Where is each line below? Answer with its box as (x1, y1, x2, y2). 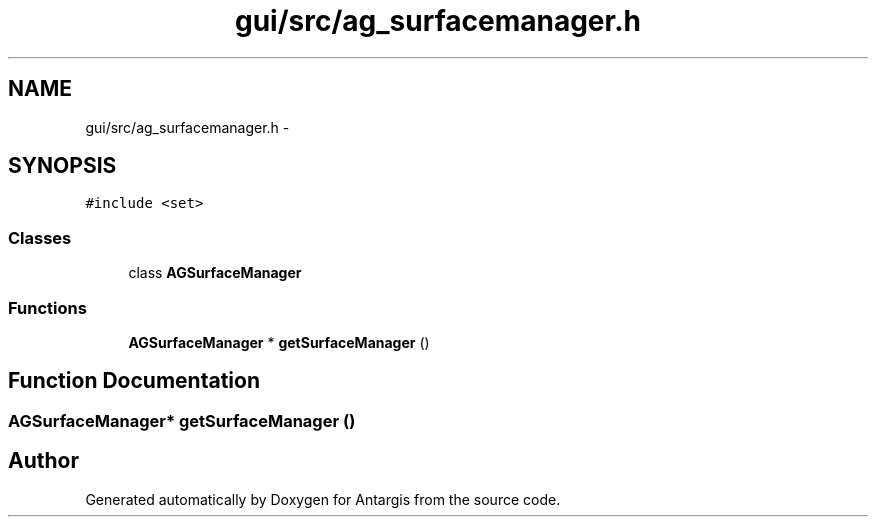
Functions (8, 297, 87, 318)
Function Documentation (8, 368, 260, 394)
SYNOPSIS (8, 153, 117, 179)
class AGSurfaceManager (128, 264, 302, 282)
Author (8, 448, 79, 474)
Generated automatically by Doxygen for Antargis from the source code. (85, 490, 561, 508)
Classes (8, 227, 72, 248)
